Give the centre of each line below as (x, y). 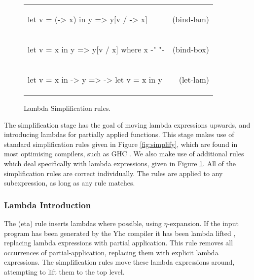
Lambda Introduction (48, 205)
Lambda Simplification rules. (67, 108)
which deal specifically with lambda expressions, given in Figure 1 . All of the (120, 163)
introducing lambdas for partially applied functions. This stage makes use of (119, 134)
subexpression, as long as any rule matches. (70, 183)
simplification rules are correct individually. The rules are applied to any (113, 173)
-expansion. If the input (203, 223)
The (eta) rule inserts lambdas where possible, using (83, 223)
